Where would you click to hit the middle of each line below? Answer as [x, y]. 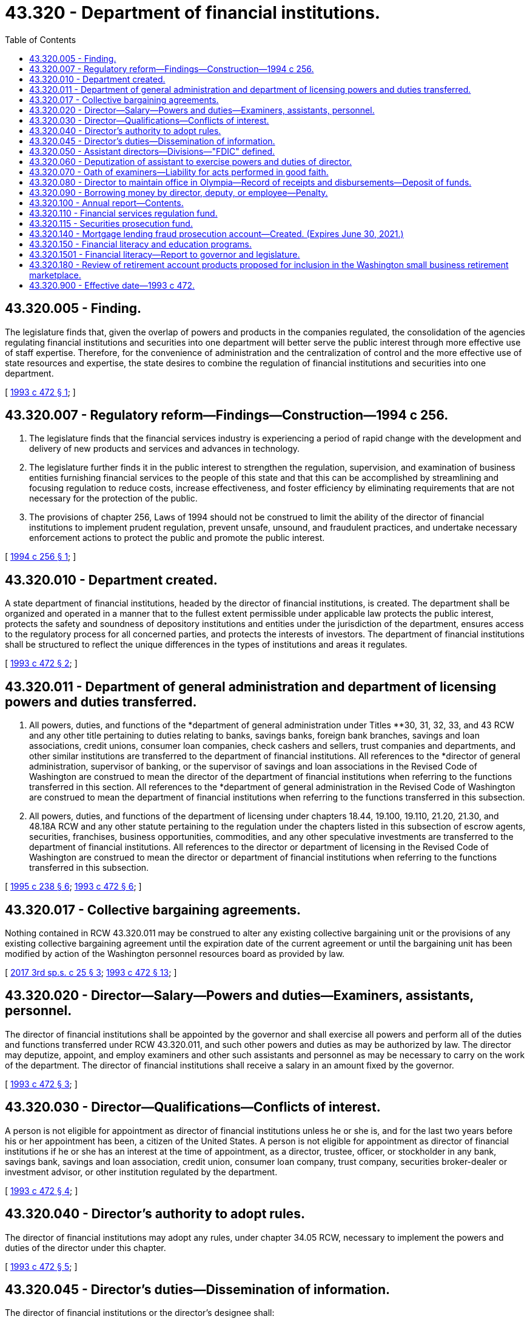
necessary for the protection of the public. [113, 498]
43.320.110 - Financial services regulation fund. [123, 213]
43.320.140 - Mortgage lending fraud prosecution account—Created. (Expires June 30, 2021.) [216, 233]
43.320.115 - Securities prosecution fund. [111, 223]
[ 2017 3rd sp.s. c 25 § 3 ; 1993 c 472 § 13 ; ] [91, 972]
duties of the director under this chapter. [86, 1247]
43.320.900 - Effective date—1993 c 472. [112, 285]
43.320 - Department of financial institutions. [193, 13]
